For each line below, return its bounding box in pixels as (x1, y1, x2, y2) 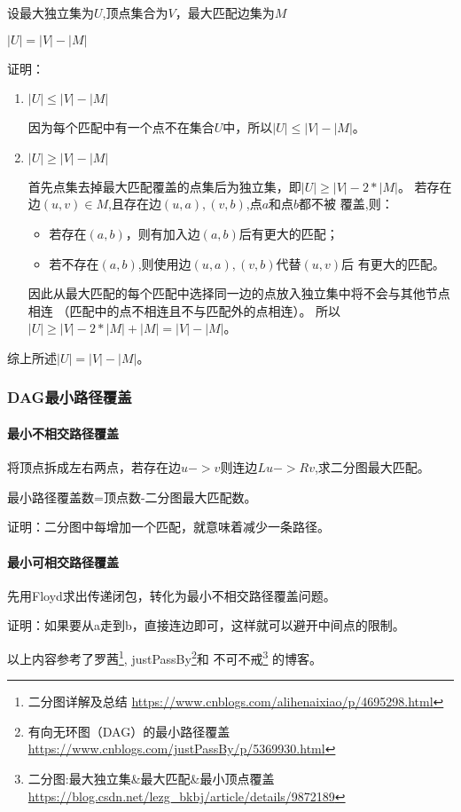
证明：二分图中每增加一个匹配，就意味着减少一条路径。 (7, 517, 330, 536)
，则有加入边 (125, 224, 200, 242)
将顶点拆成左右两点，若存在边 (7, 458, 181, 477)
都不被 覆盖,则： (299, 194, 394, 213)
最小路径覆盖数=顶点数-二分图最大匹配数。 (7, 487, 257, 506)
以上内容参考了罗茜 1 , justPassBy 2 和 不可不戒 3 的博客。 (7, 646, 322, 667)
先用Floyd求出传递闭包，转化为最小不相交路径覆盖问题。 (7, 586, 336, 604)
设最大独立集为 (7, 4, 94, 21)
